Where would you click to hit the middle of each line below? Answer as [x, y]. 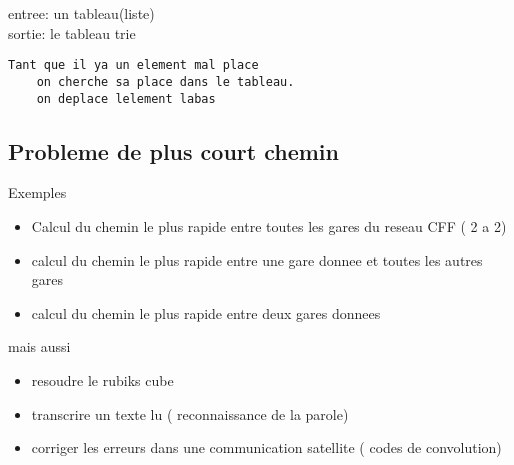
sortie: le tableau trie [72, 32]
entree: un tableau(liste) [81, 13]
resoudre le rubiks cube [102, 379]
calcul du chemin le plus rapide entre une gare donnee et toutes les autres [257, 259]
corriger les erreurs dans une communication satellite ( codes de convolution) [266, 447]
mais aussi [39, 346]
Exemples [37, 192]
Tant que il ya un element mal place [133, 65]
